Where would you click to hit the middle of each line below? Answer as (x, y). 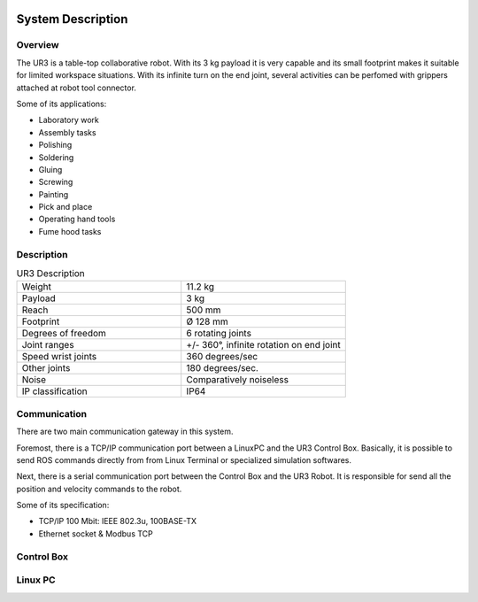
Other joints (46, 368)
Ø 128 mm (208, 321)
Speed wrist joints (59, 357)
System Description (72, 19)
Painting (54, 194)
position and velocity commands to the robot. (99, 489)
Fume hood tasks (70, 231)
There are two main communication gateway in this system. (125, 432)
